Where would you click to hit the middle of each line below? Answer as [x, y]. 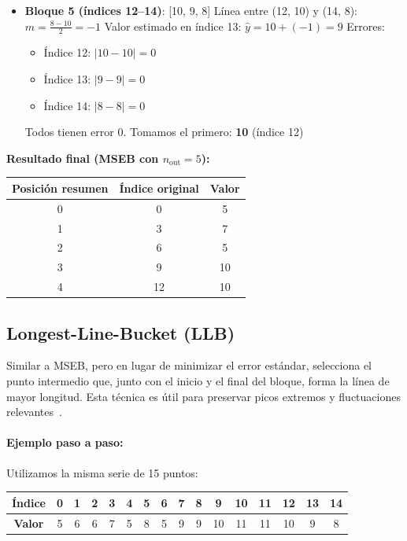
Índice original [159, 188]
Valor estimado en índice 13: [173, 26]
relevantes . [34, 412]
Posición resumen [60, 188]
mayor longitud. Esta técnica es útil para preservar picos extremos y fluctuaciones [203, 396]
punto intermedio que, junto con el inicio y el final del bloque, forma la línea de [198, 381]
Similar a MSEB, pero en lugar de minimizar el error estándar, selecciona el [189, 365]
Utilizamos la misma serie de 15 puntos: [102, 472]
